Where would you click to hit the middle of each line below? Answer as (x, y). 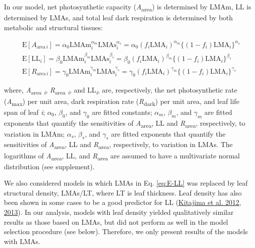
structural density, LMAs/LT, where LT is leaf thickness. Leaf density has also (123, 192)
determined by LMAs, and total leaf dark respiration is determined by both (119, 18)
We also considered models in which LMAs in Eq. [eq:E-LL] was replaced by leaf (126, 183)
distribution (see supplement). (49, 166)
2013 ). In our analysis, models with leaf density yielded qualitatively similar (119, 212)
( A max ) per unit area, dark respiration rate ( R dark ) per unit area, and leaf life (122, 101)
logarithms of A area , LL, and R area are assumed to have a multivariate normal (122, 156)
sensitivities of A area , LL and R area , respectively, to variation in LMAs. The (118, 145)
